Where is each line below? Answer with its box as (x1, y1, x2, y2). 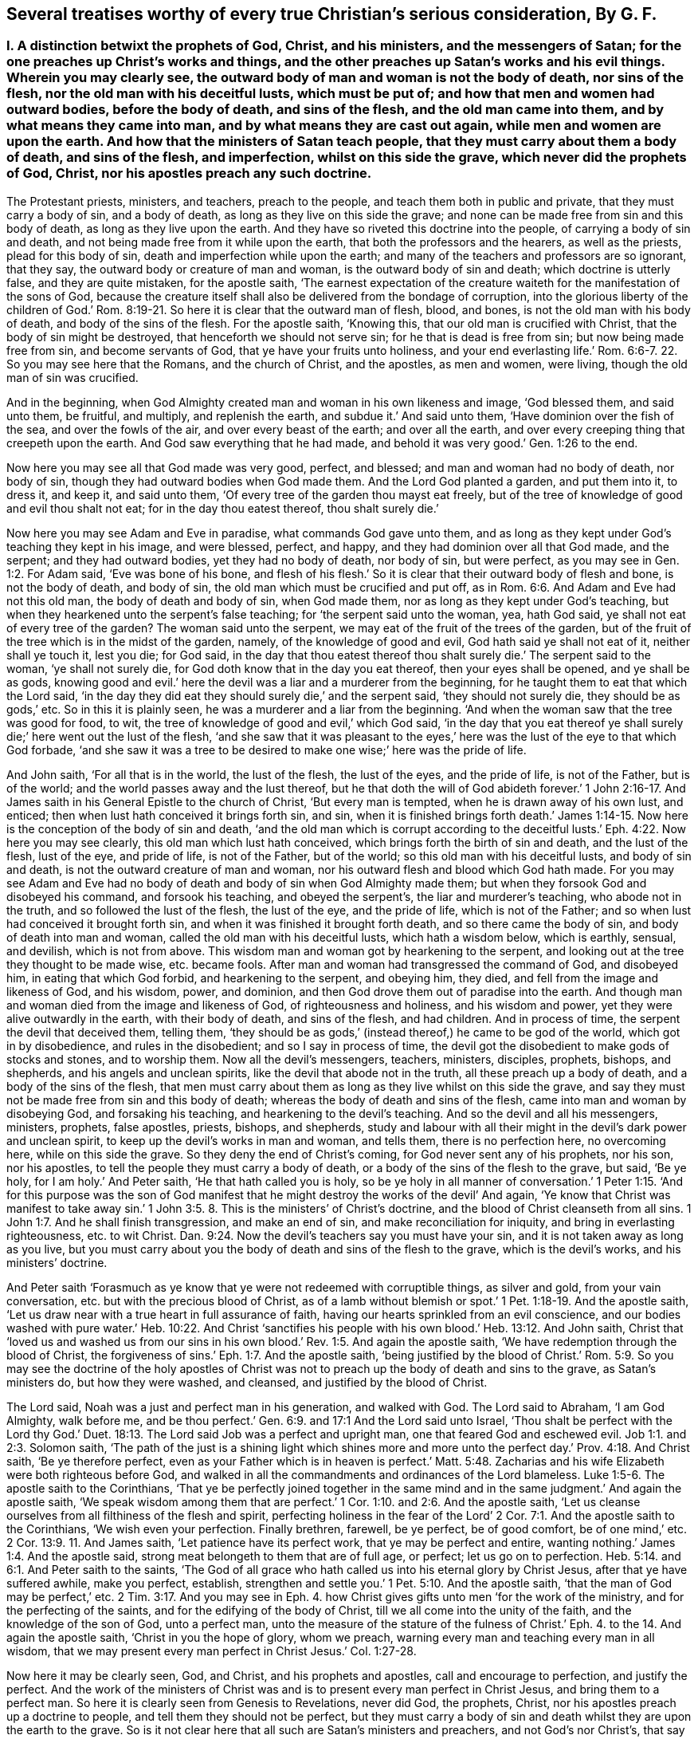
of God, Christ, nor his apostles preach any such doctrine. (6, 165, 372, 182)
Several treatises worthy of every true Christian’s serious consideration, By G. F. (6, 4, 657, 24)
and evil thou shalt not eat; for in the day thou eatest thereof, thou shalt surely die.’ (6, 501, 439, 515)
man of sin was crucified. (6, 370, 139, 384)
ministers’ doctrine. (6, 1255, 108, 1269)
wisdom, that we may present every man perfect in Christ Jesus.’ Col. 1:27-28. (6, 1643, 417, 1658)
